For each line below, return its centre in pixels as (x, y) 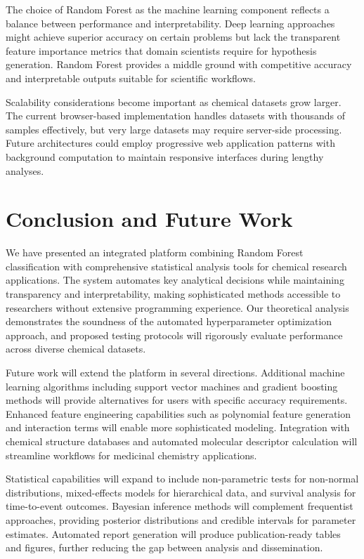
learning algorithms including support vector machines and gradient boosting (172, 386)
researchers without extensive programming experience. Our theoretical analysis (177, 307)
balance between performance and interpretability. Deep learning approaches (170, 23)
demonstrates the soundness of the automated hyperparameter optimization (169, 321)
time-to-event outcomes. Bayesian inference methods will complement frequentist (180, 506)
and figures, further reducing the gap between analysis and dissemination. (164, 547)
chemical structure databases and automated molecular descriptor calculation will (182, 441)
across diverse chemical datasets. (76, 349)
